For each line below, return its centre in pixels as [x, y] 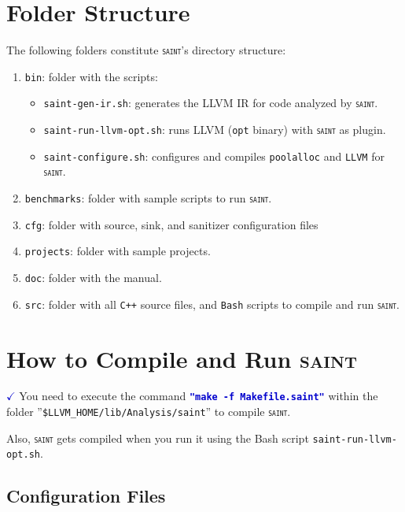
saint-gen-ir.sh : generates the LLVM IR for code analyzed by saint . [211, 103]
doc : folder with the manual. [93, 278]
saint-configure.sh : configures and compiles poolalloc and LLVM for [214, 156]
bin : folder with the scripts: [91, 76]
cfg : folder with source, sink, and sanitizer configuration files [171, 224]
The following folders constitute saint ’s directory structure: [146, 50]
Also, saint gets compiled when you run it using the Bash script [158, 438]
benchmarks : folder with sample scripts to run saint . [148, 198]
